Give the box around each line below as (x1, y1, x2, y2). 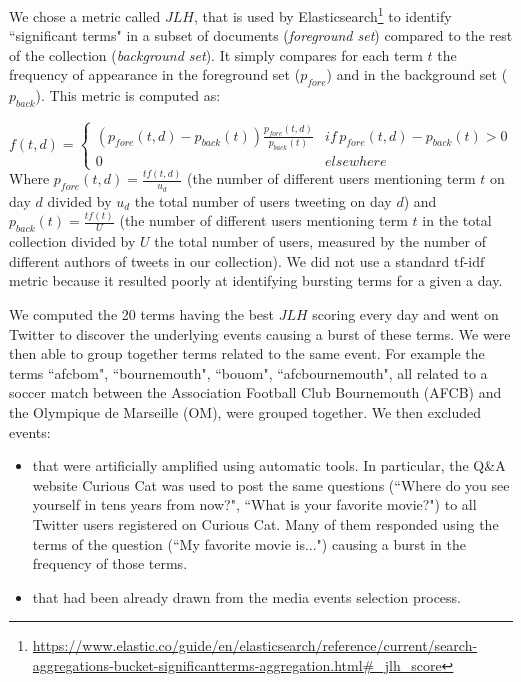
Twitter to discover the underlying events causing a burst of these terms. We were (9, 323, 511, 344)
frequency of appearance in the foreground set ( (9, 64, 301, 85)
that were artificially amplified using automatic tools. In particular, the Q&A (32, 455, 506, 476)
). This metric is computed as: (35, 85, 221, 106)
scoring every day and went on (312, 304, 499, 325)
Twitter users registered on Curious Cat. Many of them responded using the (32, 513, 499, 534)
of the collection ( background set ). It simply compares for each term (9, 44, 423, 65)
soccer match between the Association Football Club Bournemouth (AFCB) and (9, 382, 502, 403)
